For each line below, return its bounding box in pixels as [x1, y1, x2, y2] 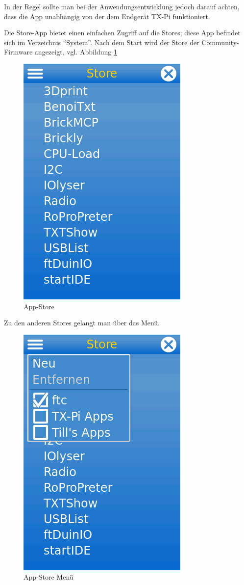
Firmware [4, 47, 33, 57]
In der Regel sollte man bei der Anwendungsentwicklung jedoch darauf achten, [4, 1, 240, 11]
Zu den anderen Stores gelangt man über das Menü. [4, 318, 160, 328]
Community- [201, 37, 239, 47]
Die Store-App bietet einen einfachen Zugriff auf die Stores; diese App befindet [4, 27, 241, 38]
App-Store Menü [24, 572, 73, 582]
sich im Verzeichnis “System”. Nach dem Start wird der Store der [4, 37, 199, 47]
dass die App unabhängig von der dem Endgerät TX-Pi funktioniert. [4, 11, 210, 21]
